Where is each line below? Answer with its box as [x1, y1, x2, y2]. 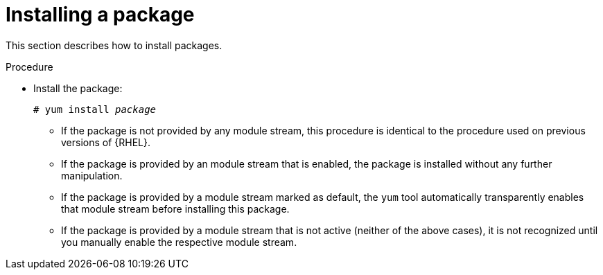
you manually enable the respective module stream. [61, 236, 297, 248]
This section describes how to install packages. [6, 39, 222, 51]
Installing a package [6, 3, 195, 26]
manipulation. [61, 169, 123, 181]
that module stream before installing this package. [61, 202, 290, 215]
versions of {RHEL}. [61, 136, 151, 148]
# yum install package [33, 103, 157, 115]
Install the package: [33, 82, 123, 94]
